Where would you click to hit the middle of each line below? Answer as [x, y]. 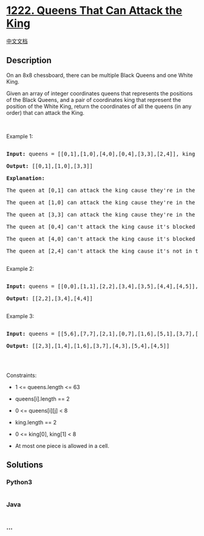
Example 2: [20, 268]
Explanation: [26, 178]
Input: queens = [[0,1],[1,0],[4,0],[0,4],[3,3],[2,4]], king [101, 154]
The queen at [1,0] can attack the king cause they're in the [101, 202]
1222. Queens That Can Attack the [94, 11]
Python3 [19, 482]
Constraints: [22, 375]
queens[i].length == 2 [42, 399]
